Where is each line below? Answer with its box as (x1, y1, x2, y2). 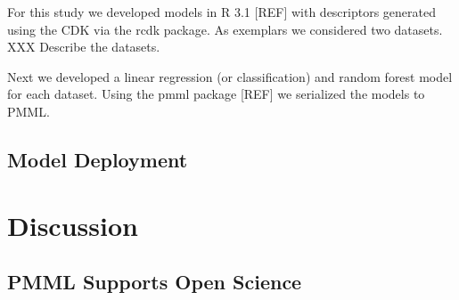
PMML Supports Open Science (7, 268, 302, 296)
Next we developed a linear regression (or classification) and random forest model (7, 67, 453, 85)
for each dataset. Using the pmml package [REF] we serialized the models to (7, 85, 425, 103)
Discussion (7, 207, 138, 243)
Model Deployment (7, 145, 188, 173)
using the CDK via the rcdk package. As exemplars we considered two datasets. (7, 20, 443, 38)
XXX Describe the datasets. (7, 37, 160, 56)
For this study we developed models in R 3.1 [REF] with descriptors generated (7, 3, 437, 20)
